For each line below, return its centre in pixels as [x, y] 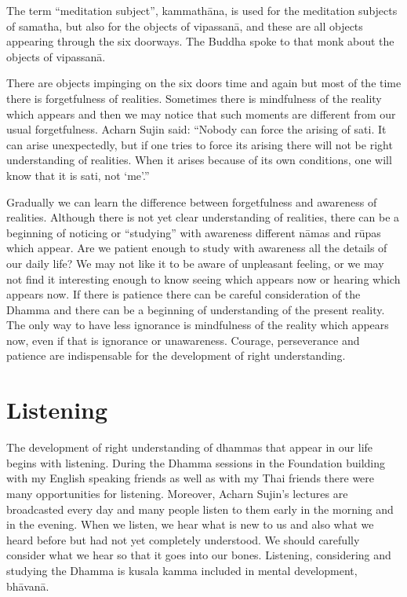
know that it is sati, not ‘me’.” [78, 175]
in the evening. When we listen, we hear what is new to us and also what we [190, 524]
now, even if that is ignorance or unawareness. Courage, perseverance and [183, 340]
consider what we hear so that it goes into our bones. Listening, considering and [199, 555]
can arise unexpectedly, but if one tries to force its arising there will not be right [200, 144]
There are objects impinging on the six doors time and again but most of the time [204, 83]
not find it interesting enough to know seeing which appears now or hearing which [203, 278]
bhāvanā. [28, 586]
